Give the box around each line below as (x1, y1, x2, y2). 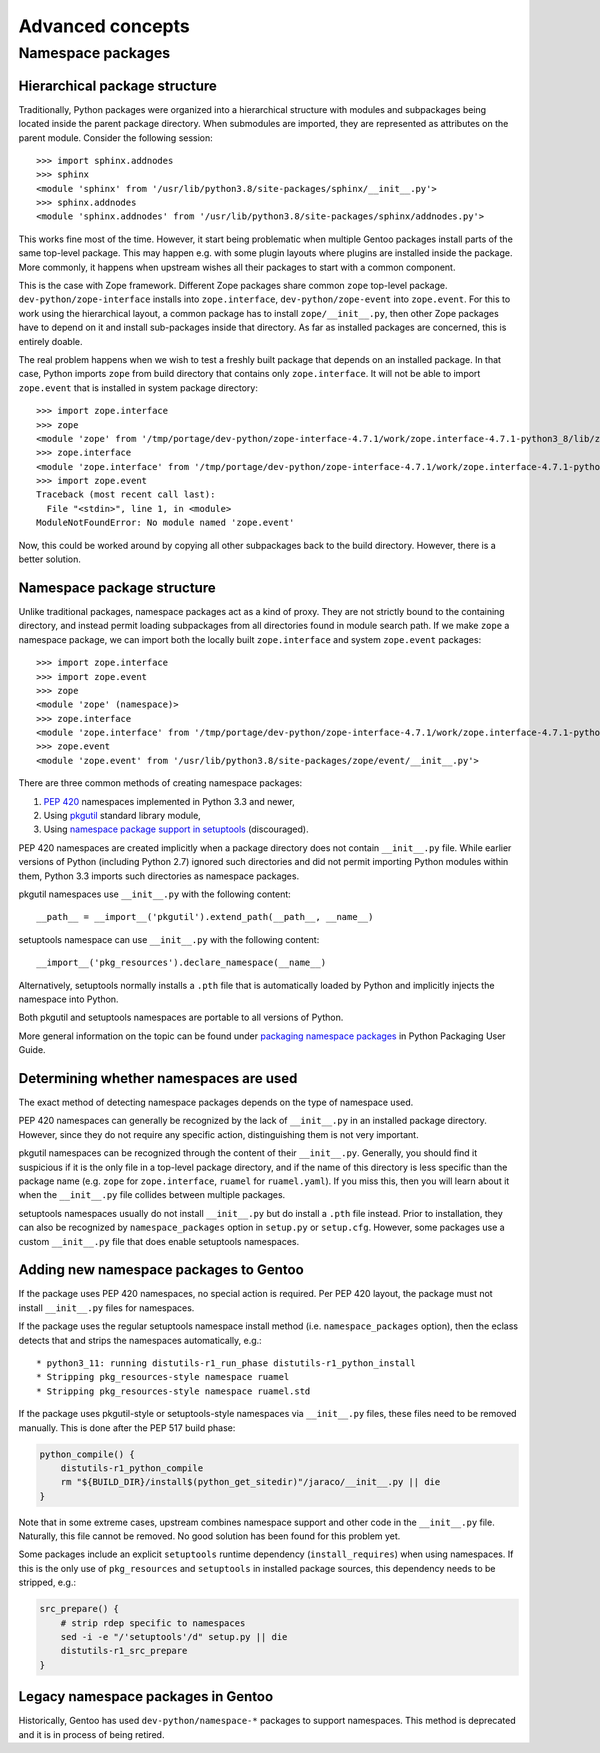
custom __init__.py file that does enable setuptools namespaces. (18, 1235, 300, 1247)
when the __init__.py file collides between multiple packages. (18, 1189, 286, 1201)
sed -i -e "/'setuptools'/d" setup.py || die (60, 1631, 288, 1643)
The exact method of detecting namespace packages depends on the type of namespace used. (18, 1096, 414, 1109)
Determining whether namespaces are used (18, 1070, 298, 1087)
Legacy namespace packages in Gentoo (18, 1688, 274, 1705)
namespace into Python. (18, 993, 119, 1005)
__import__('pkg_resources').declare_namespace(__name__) (36, 957, 327, 969)
